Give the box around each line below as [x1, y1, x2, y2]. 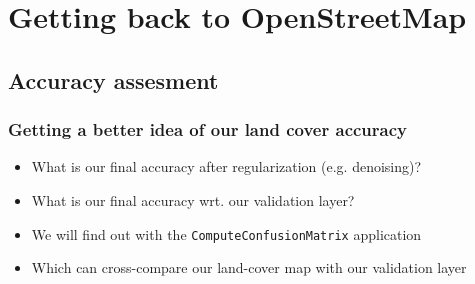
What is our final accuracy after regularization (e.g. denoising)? [31, 156, 422, 177]
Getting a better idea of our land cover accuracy [8, 117, 407, 142]
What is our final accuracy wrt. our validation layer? [31, 189, 355, 210]
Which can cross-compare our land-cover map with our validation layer [31, 257, 467, 278]
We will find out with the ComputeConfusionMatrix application [31, 223, 422, 244]
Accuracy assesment [8, 64, 219, 95]
